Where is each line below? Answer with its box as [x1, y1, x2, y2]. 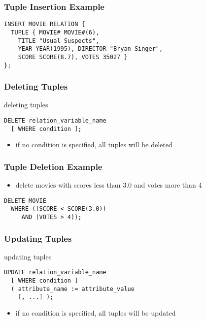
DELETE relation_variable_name [4, 117, 106, 124]
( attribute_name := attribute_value [11, 285, 135, 292]
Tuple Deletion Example [4, 160, 103, 172]
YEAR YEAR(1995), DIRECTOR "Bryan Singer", [18, 45, 163, 53]
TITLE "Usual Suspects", [18, 37, 100, 44]
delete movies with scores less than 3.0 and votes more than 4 [15, 180, 202, 190]
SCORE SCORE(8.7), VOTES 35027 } [18, 53, 128, 61]
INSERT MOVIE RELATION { [4, 21, 85, 28]
